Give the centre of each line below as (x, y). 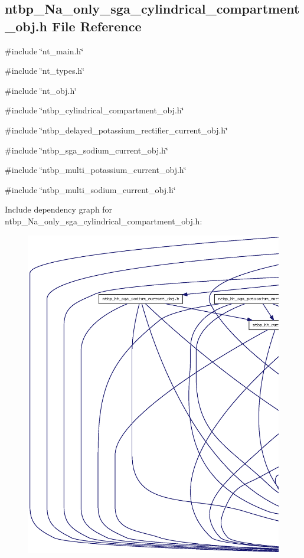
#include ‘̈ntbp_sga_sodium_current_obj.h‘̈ (86, 150)
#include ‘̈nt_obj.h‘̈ (41, 90)
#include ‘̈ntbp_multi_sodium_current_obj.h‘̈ (90, 189)
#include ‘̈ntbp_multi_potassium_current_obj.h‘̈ (96, 170)
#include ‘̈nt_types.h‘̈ (45, 71)
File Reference (97, 26)
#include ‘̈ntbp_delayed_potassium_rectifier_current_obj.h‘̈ (116, 130)
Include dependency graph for (59, 209)
